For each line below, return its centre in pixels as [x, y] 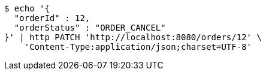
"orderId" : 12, [52, 18]
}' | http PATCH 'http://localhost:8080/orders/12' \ [133, 37]
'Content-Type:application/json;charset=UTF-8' [138, 47]
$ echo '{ [27, 8]
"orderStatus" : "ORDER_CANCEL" [90, 28]
